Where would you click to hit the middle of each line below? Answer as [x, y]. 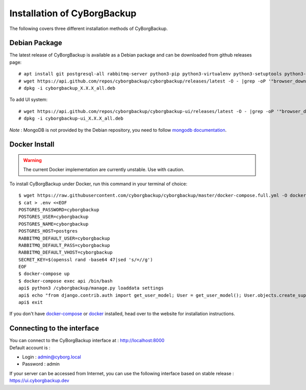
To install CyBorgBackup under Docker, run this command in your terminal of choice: [98, 184]
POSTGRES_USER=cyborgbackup [54, 217]
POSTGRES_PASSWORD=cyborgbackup [59, 210]
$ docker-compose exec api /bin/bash [66, 281]
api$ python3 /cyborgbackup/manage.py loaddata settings [91, 288]
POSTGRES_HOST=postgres [48, 231]
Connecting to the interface [54, 328]
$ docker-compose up [44, 274]
